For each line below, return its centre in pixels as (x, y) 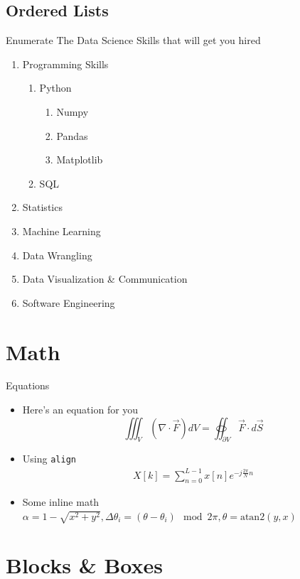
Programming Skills (65, 64)
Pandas (72, 135)
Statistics (42, 207)
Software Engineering (69, 302)
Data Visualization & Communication (105, 279)
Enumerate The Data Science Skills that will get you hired (133, 40)
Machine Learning (61, 231)
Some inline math (61, 502)
